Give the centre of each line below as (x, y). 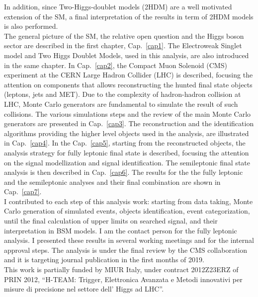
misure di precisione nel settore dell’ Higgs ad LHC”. (84, 289)
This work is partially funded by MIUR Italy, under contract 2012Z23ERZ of (121, 269)
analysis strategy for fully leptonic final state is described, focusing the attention (127, 152)
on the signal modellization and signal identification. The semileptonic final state (127, 162)
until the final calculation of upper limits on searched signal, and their (111, 221)
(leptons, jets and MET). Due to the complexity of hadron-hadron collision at (123, 94)
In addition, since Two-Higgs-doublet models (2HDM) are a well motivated (118, 6)
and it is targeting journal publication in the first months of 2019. (104, 260)
